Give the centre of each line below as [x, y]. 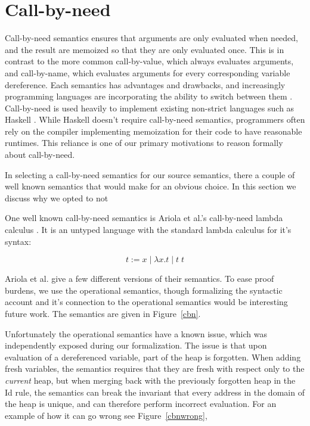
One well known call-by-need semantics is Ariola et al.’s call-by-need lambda [144, 218]
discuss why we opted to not [57, 198]
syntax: [18, 241]
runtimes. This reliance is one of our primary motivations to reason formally [144, 143]
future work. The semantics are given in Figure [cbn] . [103, 313]
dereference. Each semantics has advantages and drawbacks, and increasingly [145, 84]
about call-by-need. [40, 155]
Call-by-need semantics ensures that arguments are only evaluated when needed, [152, 38]
